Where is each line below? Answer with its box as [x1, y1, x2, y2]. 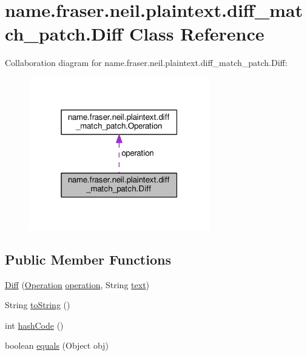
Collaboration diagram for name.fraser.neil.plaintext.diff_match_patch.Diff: [5, 56, 288, 69]
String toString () [5, 298, 70, 311]
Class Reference [129, 21, 265, 46]
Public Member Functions [5, 249, 171, 268]
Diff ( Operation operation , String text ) [5, 278, 150, 291]
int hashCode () [5, 318, 64, 331]
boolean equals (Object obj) [5, 339, 109, 352]
